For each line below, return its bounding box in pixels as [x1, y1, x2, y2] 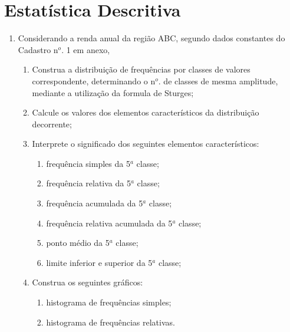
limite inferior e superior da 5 [46, 256, 153, 268]
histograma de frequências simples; [46, 296, 172, 308]
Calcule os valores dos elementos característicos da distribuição [32, 106, 259, 119]
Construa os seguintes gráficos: [32, 276, 143, 288]
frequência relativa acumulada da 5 [46, 216, 173, 229]
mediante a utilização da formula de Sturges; [32, 86, 194, 98]
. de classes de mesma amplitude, [158, 74, 278, 87]
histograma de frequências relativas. [46, 315, 175, 328]
